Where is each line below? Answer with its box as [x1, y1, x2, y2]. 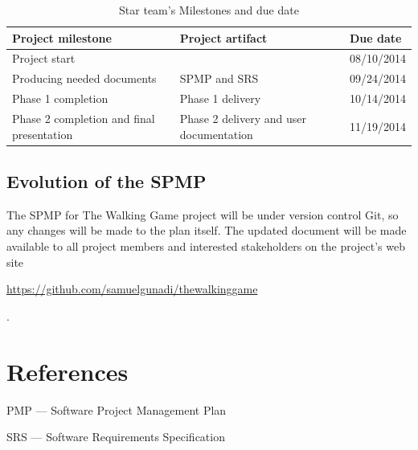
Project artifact [179, 29, 268, 46]
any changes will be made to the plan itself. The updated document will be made [6, 222, 407, 239]
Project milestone [12, 29, 112, 46]
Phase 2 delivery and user [179, 109, 306, 126]
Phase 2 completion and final [12, 109, 155, 126]
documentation [179, 125, 253, 142]
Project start [12, 50, 76, 67]
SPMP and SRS [179, 70, 259, 87]
